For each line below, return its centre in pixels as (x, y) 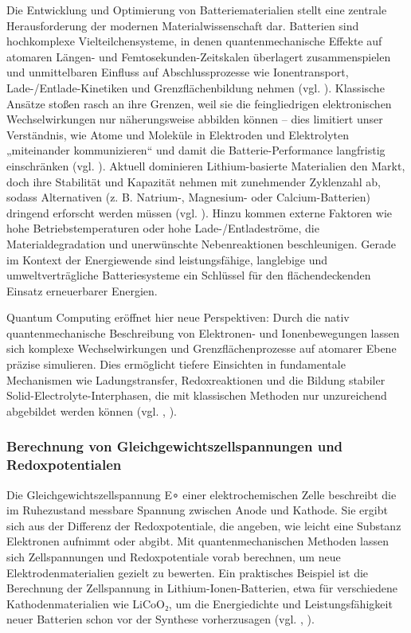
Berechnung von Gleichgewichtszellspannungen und (175, 446)
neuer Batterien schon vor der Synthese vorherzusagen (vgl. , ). (160, 619)
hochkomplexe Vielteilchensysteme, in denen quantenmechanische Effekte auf (194, 41)
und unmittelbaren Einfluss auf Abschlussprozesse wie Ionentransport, (178, 72)
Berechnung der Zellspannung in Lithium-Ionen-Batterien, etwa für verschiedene (202, 588)
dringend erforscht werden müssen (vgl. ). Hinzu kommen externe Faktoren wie (200, 212)
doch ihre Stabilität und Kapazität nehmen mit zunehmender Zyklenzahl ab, (194, 181)
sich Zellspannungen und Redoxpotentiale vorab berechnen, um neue (174, 556)
